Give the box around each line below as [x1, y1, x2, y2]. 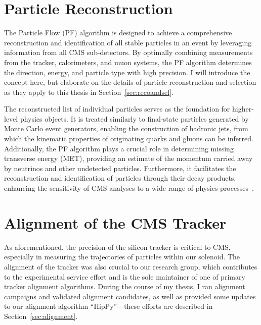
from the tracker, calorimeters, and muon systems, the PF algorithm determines [4, 57, 252, 67]
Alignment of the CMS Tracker [4, 212, 227, 233]
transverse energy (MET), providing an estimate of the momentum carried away [4, 153, 253, 164]
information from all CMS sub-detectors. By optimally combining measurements [4, 47, 253, 58]
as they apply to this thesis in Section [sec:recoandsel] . [4, 86, 173, 97]
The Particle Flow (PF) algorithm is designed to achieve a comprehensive [4, 27, 232, 38]
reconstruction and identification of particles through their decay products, [4, 173, 236, 183]
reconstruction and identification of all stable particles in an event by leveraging [4, 37, 252, 47]
